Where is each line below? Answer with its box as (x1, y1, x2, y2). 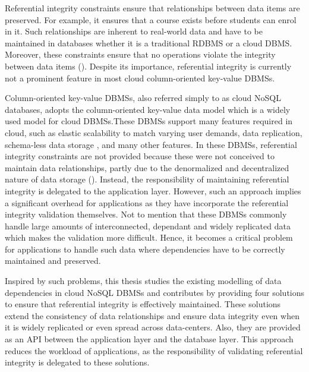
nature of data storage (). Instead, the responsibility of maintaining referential (5, 173, 289, 185)
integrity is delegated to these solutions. (5, 356, 150, 368)
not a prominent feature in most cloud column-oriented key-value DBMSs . (5, 71, 275, 84)
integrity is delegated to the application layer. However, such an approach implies (5, 184, 301, 197)
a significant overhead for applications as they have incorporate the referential (5, 196, 289, 209)
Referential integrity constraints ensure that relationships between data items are (5, 2, 300, 14)
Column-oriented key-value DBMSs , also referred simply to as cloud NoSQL (5, 92, 281, 104)
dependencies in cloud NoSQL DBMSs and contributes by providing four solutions (5, 286, 305, 298)
